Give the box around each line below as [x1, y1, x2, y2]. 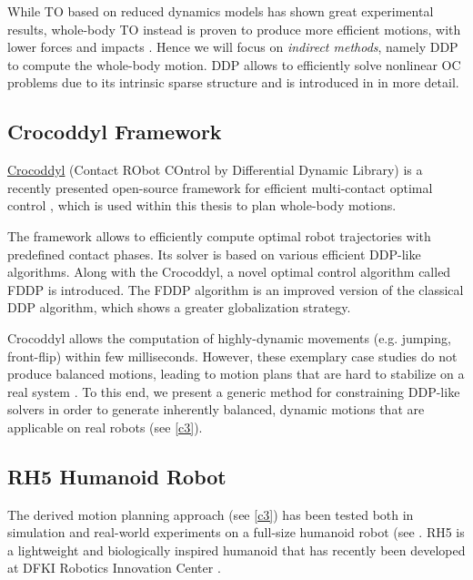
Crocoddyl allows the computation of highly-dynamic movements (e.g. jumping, [7, 328, 451, 347]
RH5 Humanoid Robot [7, 462, 226, 490]
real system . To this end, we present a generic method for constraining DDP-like [7, 382, 460, 401]
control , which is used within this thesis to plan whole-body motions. [7, 196, 397, 215]
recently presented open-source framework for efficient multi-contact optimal [7, 178, 433, 197]
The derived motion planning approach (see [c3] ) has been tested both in [7, 504, 414, 524]
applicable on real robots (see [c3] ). [7, 417, 203, 436]
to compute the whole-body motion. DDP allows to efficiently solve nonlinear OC [7, 55, 461, 74]
